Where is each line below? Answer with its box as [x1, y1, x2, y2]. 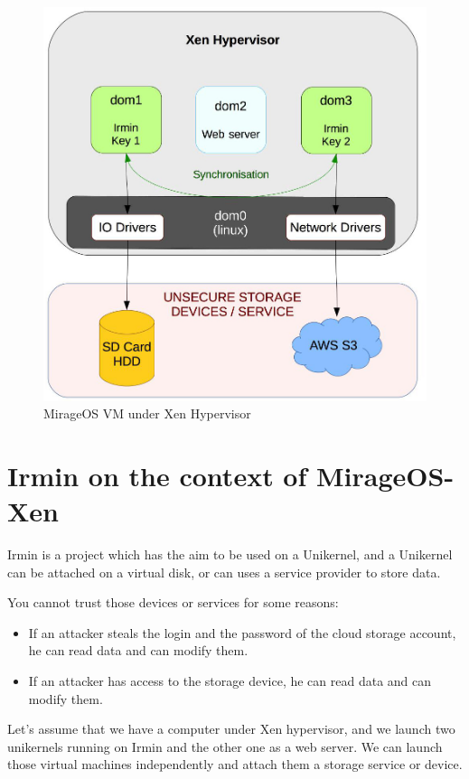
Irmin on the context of [7, 456, 307, 493]
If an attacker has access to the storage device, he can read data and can [28, 671, 432, 690]
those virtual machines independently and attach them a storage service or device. [7, 755, 463, 774]
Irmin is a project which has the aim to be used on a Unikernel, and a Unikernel [7, 545, 453, 564]
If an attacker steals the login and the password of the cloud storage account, [28, 623, 456, 642]
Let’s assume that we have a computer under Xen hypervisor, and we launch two [7, 719, 455, 738]
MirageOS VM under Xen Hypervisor [43, 404, 251, 423]
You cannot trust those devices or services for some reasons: [7, 593, 339, 612]
